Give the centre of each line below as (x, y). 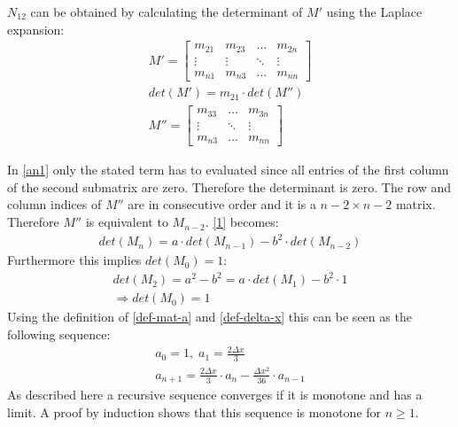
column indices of (54, 204)
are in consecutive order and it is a (222, 204)
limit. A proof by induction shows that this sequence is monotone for (194, 412)
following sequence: (59, 334)
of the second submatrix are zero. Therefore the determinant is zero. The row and (229, 186)
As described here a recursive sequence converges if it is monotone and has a (215, 395)
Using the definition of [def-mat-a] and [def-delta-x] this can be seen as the (210, 317)
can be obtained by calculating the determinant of (167, 12)
